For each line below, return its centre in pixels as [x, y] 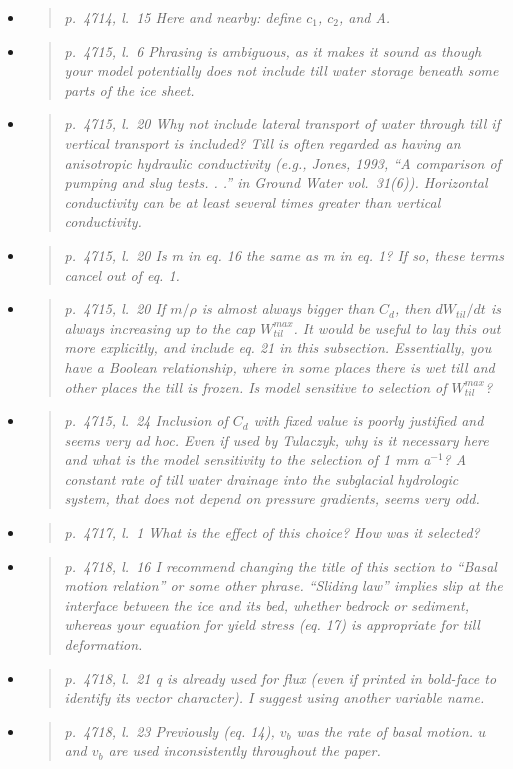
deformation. [103, 644]
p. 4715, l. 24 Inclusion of [146, 420]
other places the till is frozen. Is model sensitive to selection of [255, 386]
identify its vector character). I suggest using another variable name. [274, 697]
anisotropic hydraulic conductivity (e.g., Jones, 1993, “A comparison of [282, 162]
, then [412, 308]
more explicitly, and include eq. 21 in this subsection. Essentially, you [278, 347]
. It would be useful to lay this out [397, 327]
